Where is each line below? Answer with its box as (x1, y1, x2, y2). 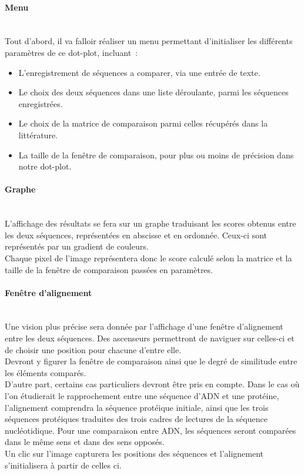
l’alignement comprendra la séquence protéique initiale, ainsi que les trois (5, 401, 269, 413)
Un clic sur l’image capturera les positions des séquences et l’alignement (5, 447, 264, 460)
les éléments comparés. (5, 366, 86, 378)
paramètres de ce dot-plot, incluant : (5, 46, 138, 58)
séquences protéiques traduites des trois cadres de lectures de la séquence (5, 413, 268, 425)
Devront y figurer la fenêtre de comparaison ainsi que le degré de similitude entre (5, 355, 298, 367)
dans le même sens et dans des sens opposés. (5, 436, 165, 448)
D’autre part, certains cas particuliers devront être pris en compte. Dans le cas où (5, 378, 300, 390)
